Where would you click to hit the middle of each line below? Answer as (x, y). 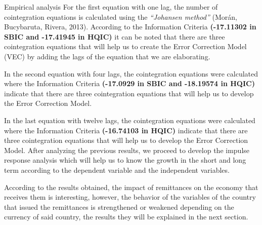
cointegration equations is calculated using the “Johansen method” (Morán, (121, 16)
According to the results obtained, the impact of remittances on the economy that (131, 187)
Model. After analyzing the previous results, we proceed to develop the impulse (127, 150)
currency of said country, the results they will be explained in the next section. (126, 217)
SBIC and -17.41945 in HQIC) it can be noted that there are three (115, 36)
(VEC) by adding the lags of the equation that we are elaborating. (107, 56)
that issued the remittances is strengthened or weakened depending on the (119, 207)
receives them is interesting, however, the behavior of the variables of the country (130, 197)
